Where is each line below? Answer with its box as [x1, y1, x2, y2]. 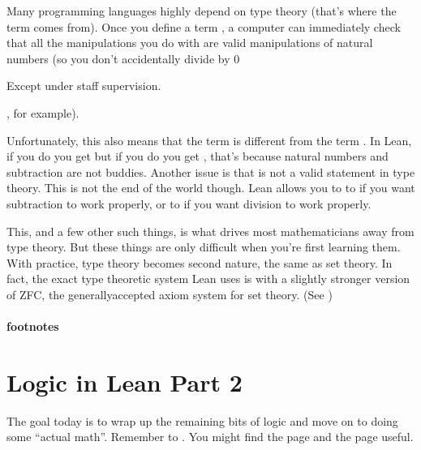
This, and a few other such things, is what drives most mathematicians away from [6, 222, 415, 239]
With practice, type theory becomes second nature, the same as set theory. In [6, 254, 393, 271]
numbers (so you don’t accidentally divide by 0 [6, 49, 240, 66]
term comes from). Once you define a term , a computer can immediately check [6, 18, 401, 35]
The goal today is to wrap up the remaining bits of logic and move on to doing [6, 412, 398, 429]
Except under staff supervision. [6, 77, 161, 94]
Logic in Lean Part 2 [6, 365, 243, 398]
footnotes [6, 318, 59, 335]
